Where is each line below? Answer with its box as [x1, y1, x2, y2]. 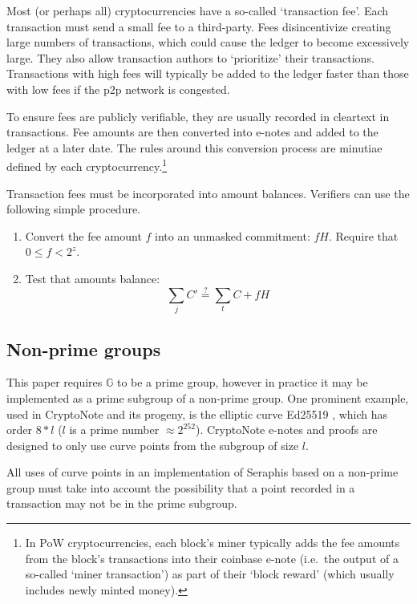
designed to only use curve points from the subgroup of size [6, 436, 299, 453]
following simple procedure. [6, 201, 141, 217]
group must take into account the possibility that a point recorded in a [6, 479, 355, 496]
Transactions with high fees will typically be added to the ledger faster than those [6, 65, 409, 82]
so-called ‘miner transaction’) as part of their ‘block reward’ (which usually [25, 565, 395, 582]
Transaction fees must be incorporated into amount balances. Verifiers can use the [6, 184, 410, 201]
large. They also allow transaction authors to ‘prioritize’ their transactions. [6, 49, 374, 66]
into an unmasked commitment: [155, 227, 310, 244]
